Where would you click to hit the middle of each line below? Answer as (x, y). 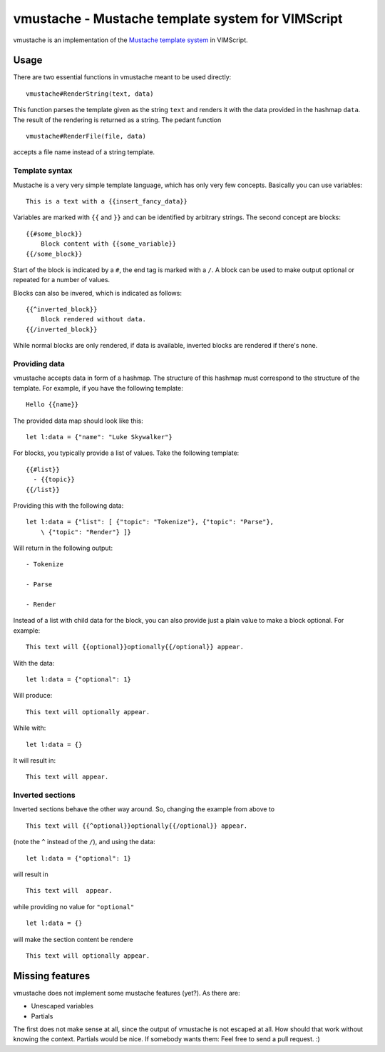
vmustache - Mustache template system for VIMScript (178, 19)
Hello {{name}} (52, 405)
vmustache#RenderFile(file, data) (86, 136)
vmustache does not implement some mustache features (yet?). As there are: (127, 993)
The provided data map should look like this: (78, 421)
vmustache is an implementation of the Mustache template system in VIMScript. (131, 40)
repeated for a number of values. (62, 280)
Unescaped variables (62, 1006)
